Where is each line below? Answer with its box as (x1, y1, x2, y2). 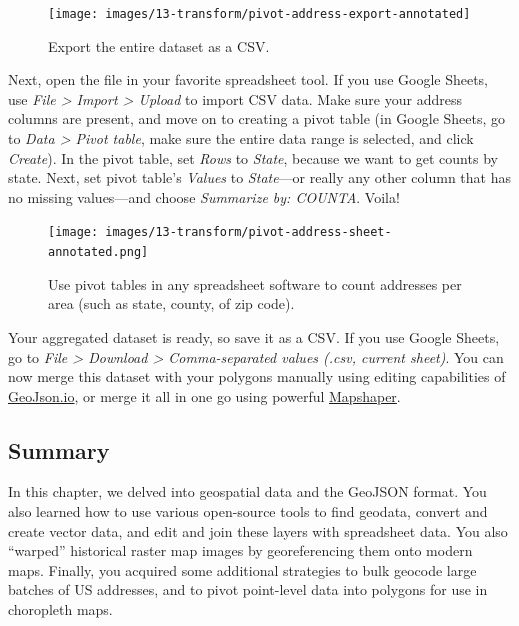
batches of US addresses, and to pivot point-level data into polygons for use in (8, 579, 488, 600)
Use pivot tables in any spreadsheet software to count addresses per (48, 273, 462, 294)
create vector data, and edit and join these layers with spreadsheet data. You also (8, 520, 508, 541)
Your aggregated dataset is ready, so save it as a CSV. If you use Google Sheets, (8, 326, 500, 347)
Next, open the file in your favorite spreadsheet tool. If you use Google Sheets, (8, 69, 489, 90)
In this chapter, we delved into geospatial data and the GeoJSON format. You (8, 481, 487, 502)
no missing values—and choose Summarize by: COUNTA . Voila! (8, 186, 400, 207)
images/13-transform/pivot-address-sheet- (105, 225, 392, 240)
